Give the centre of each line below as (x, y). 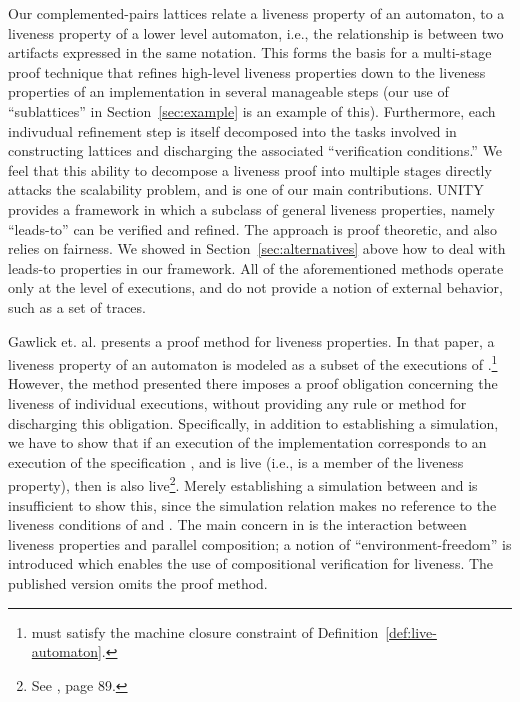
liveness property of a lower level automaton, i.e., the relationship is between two (256, 32)
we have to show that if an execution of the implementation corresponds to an (247, 442)
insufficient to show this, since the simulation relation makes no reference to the (252, 504)
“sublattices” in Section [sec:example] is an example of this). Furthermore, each (252, 110)
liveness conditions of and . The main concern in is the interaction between (237, 524)
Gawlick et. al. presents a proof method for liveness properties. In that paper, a (251, 340)
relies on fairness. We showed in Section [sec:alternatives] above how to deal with (257, 248)
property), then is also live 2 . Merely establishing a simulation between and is (243, 483)
